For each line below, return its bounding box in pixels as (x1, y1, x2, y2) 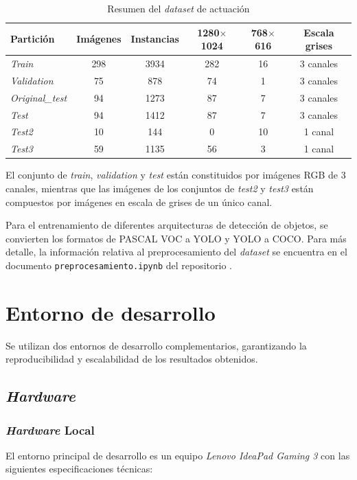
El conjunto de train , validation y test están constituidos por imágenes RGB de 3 (5, 168, 346, 182)
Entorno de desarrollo (5, 298, 216, 326)
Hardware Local (5, 421, 95, 438)
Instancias (130, 32, 179, 46)
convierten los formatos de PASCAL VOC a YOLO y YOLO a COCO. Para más (5, 231, 347, 245)
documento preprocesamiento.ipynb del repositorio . (5, 258, 232, 272)
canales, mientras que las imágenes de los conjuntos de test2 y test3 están (5, 181, 314, 195)
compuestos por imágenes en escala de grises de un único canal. (5, 194, 273, 209)
